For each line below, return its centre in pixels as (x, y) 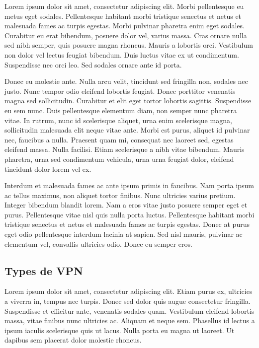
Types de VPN (44, 270)
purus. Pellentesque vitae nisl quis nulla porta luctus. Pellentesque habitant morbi (129, 214)
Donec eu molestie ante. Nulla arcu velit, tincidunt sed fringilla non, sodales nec (126, 81)
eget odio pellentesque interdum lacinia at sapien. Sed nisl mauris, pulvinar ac (124, 234)
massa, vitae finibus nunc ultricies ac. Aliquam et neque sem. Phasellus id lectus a (130, 320)
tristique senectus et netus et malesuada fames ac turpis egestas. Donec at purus (127, 224)
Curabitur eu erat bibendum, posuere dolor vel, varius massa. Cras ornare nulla (126, 35)
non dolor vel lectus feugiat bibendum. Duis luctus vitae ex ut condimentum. (122, 54)
